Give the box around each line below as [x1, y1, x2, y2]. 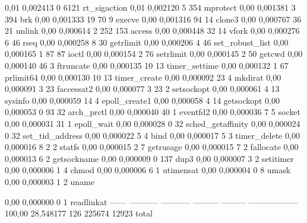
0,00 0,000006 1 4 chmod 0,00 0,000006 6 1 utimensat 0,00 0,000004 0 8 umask [5, 164, 291, 176]
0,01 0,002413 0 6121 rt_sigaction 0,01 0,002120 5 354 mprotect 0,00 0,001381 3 [5, 1, 296, 13]
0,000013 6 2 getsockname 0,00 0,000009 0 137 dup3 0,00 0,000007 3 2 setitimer [5, 152, 294, 164]
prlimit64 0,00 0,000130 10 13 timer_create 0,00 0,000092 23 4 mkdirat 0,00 [5, 71, 281, 83]
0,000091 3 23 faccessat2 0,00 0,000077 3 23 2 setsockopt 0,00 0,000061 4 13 [5, 82, 280, 95]
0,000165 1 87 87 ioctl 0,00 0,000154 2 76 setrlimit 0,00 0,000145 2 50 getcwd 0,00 [5, 47, 303, 60]
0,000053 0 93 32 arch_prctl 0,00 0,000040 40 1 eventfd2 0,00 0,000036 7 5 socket [5, 106, 300, 118]
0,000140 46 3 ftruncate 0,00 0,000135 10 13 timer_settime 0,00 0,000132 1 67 [5, 59, 289, 71]
